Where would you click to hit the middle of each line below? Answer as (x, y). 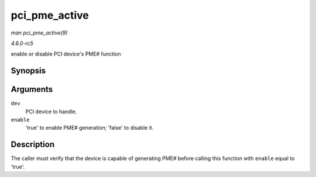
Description (33, 145)
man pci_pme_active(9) (39, 33)
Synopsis (28, 71)
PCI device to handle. (51, 112)
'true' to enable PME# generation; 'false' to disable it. (90, 128)
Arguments (32, 90)
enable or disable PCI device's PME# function (66, 54)
